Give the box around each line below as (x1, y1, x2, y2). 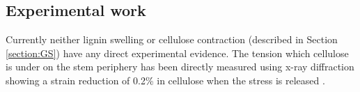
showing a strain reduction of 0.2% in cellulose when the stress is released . (6, 72, 325, 87)
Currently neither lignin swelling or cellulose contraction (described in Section (6, 32, 338, 47)
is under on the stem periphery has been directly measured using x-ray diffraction (6, 59, 354, 74)
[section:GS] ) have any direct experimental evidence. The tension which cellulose (6, 45, 349, 60)
